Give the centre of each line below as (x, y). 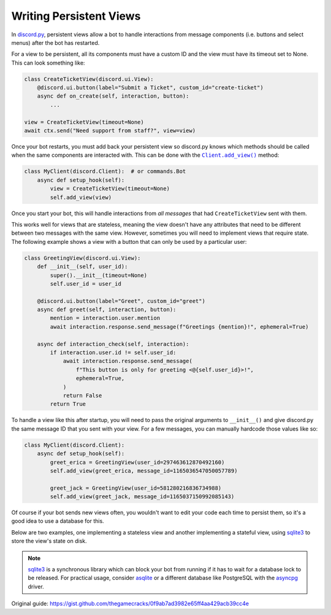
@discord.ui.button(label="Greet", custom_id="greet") (121, 301)
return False (82, 395)
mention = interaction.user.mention (105, 318)
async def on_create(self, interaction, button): (113, 96)
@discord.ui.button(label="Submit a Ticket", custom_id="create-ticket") (150, 88)
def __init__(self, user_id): (82, 267)
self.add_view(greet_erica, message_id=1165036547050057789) (144, 471)
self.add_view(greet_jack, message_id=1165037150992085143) (142, 497)
